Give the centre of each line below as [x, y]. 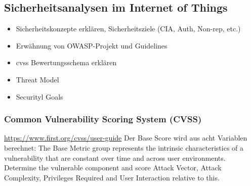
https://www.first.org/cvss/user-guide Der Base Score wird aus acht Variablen [126, 138]
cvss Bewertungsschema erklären [66, 62]
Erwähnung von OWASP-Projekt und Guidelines [92, 45]
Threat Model [37, 79]
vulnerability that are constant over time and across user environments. [115, 157]
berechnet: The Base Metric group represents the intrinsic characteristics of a [124, 147]
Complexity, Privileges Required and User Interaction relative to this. [112, 177]
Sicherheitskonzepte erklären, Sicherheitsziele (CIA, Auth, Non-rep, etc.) [128, 29]
